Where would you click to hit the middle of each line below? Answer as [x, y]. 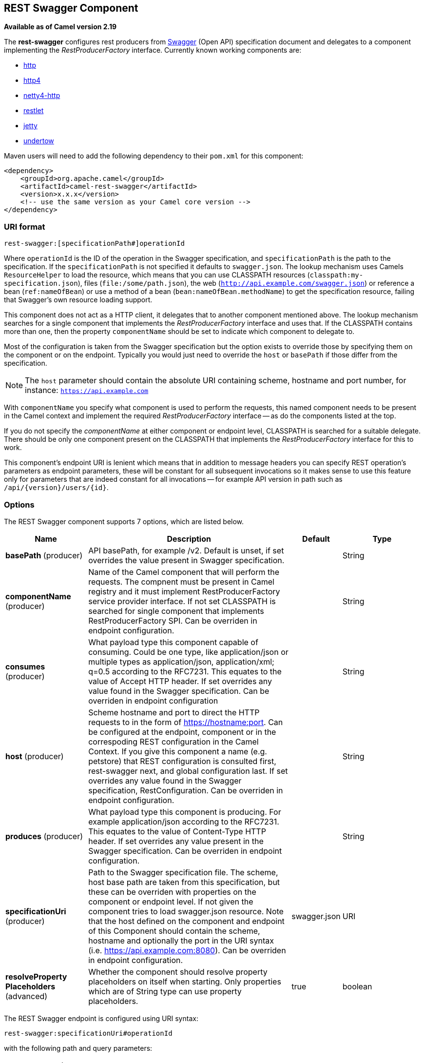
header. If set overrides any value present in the [176, 841]
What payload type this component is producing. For [185, 812]
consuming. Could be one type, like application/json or [188, 652]
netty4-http [42, 96]
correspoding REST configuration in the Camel [173, 741]
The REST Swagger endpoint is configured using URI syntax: [101, 1018]
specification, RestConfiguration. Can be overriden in [186, 790]
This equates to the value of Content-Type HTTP [177, 831]
